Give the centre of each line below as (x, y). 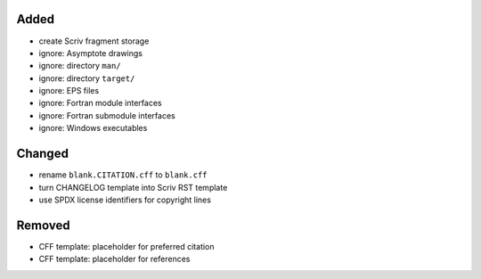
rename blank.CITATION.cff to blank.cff (123, 175)
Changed (42, 154)
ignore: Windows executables (93, 128)
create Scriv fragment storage (94, 41)
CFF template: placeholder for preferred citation (126, 246)
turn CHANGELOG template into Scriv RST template (133, 187)
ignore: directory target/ (87, 78)
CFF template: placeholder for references (114, 259)
